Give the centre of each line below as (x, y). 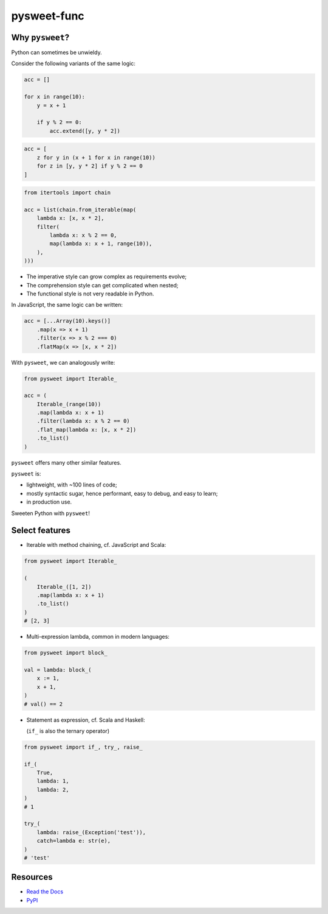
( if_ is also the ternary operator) (68, 731)
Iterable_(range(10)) (69, 404)
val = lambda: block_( (58, 670)
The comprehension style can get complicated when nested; (102, 285)
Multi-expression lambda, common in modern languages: (98, 637)
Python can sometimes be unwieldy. (57, 52)
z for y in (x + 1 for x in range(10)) (96, 157)
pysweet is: (26, 474)
